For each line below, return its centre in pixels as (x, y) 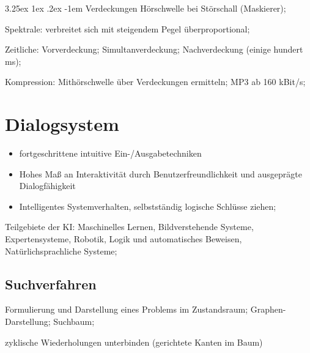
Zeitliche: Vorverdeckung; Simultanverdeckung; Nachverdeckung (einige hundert (154, 49)
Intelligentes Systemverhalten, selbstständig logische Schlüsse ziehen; (148, 206)
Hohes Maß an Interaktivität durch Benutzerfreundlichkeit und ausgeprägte (161, 173)
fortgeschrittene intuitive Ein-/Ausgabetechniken (110, 153)
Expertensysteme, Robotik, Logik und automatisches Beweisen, (124, 239)
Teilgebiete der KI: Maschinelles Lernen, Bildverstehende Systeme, (129, 227)
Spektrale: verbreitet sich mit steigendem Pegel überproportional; (127, 28)
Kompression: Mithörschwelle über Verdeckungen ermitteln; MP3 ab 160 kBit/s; (155, 82)
